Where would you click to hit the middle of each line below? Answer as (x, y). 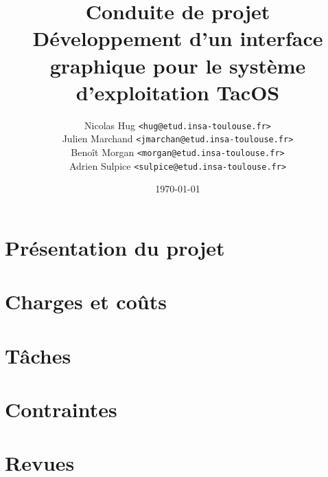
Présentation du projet (115, 247)
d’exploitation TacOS (178, 92)
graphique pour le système (178, 65)
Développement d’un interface (178, 38)
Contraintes (61, 409)
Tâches (38, 355)
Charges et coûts (86, 301)
